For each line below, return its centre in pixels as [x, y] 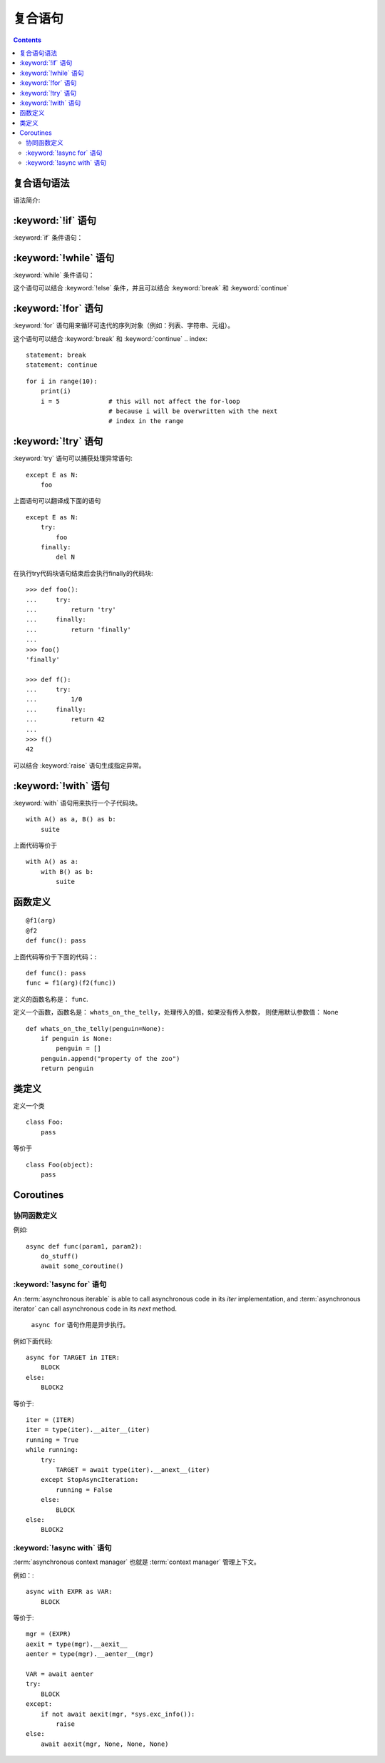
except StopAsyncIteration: [89, 1480]
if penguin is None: [76, 1038]
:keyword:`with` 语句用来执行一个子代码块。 [77, 803]
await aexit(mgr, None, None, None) [104, 1744]
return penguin [67, 1069]
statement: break [56, 355]
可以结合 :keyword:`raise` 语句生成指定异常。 [79, 765]
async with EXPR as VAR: [69, 1592]
